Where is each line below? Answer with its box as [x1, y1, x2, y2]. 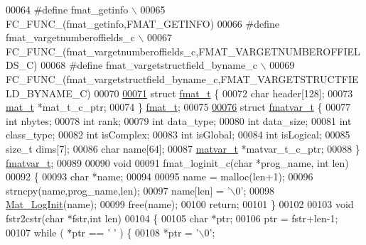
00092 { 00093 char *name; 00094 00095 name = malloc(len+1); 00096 [6, 169, 313, 184]
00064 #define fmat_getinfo [6, 2, 129, 16]
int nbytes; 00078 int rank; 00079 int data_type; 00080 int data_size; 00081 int [6, 113, 352, 128]
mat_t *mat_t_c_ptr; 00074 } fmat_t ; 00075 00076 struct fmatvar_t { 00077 [6, 99, 351, 114]
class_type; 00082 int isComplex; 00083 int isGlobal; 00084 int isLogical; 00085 [6, 127, 350, 142]
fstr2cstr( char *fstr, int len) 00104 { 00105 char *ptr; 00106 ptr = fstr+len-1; [6, 210, 338, 225]
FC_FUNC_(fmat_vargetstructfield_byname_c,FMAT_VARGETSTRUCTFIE [6, 71, 359, 86]
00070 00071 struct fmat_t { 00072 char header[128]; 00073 [94, 85, 353, 100]
